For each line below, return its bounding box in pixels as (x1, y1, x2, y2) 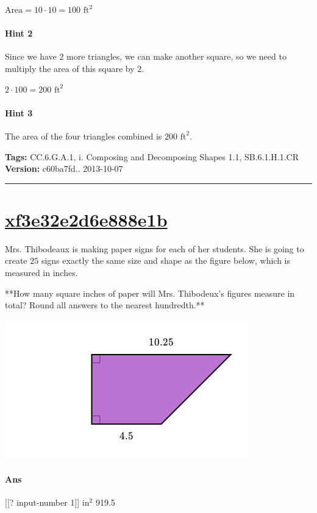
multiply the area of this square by (5, 62, 135, 74)
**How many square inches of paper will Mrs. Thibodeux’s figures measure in (5, 286, 295, 299)
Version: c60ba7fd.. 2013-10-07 (5, 162, 123, 175)
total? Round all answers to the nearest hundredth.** (5, 299, 205, 311)
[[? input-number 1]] (5, 496, 80, 509)
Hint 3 (5, 106, 33, 119)
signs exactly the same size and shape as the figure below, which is (41, 254, 290, 267)
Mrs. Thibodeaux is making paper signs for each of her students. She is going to (5, 242, 304, 255)
